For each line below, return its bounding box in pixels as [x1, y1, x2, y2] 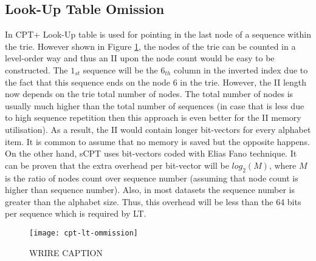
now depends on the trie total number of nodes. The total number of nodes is [5, 87, 294, 100]
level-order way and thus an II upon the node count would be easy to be [5, 52, 275, 64]
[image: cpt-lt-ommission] [29, 228, 138, 237]
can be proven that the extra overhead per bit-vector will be [5, 158, 229, 171]
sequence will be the [83, 63, 158, 76]
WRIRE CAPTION [29, 246, 103, 259]
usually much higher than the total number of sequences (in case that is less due [5, 99, 304, 112]
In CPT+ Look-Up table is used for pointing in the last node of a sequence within [5, 28, 311, 41]
